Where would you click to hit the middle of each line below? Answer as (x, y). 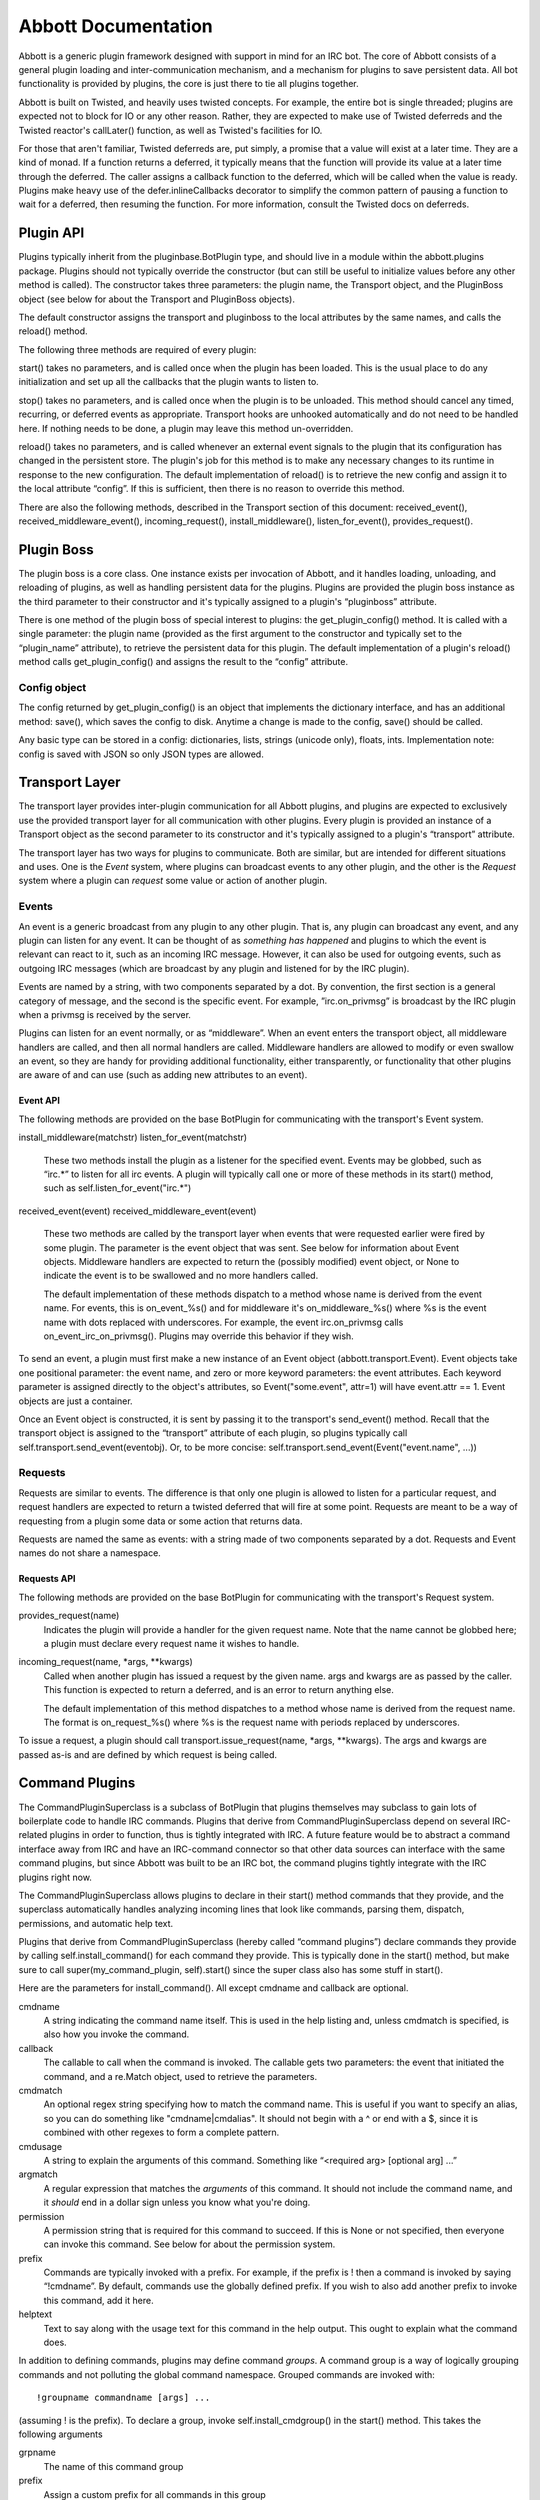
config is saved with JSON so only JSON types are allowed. (141, 754)
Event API (39, 1101)
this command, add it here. (98, 2300)
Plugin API (51, 233)
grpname (37, 2452)
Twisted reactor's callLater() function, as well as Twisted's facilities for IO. (170, 130)
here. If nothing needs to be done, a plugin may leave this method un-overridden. (186, 428)
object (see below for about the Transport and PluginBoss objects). (156, 299)
